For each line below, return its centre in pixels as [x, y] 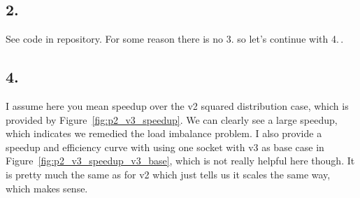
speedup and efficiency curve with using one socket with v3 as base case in [165, 147]
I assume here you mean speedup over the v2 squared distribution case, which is [177, 106]
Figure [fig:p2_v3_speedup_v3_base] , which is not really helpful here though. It [180, 161]
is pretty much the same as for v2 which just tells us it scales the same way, [168, 174]
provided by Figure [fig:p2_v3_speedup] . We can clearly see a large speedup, [172, 119]
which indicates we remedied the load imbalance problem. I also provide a [164, 133]
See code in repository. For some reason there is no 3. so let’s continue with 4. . [175, 39]
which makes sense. [47, 188]
